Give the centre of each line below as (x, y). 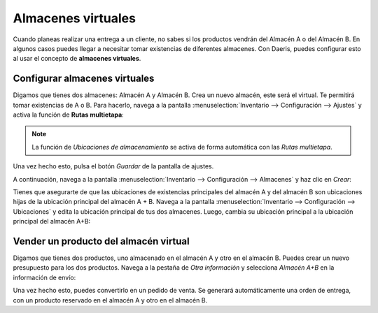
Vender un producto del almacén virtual (101, 241)
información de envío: (44, 277)
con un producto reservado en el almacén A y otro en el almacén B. (110, 300)
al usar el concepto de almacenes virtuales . (77, 59)
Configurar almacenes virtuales (84, 79)
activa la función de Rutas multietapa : (68, 115)
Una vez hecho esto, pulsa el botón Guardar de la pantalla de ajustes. (113, 166)
